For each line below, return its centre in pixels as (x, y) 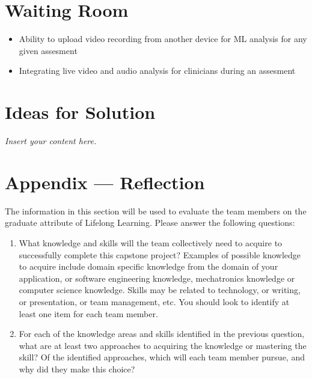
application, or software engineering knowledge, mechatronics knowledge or (157, 278)
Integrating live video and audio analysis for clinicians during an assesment (157, 71)
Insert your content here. (51, 141)
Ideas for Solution (80, 112)
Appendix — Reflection (105, 182)
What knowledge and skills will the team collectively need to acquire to (151, 242)
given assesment (48, 50)
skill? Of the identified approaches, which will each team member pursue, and (162, 357)
